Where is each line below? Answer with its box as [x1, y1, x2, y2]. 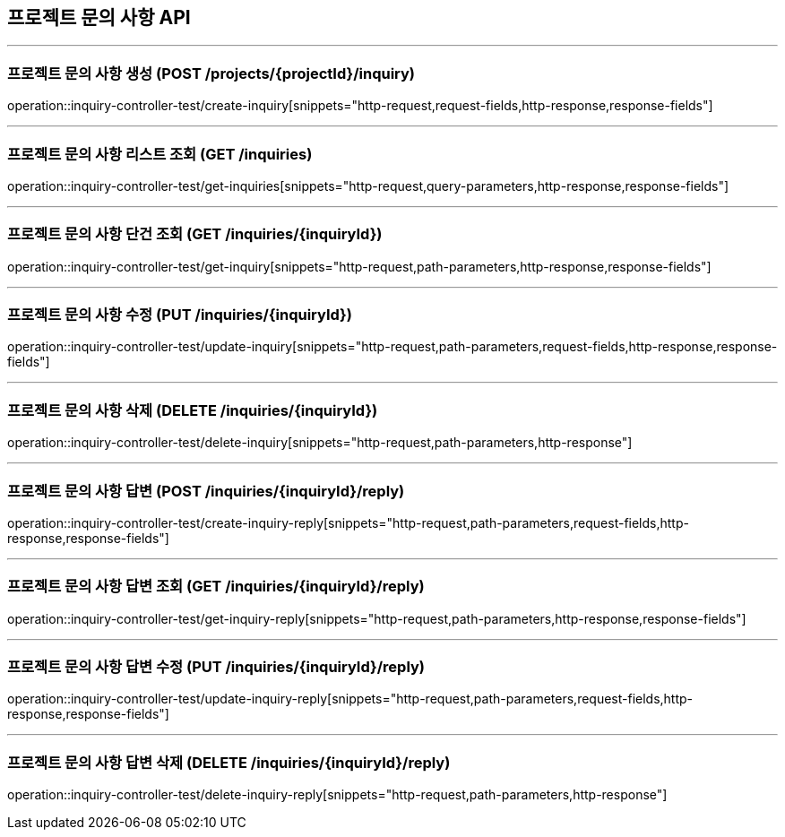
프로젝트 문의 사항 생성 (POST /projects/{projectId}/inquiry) [7, 64, 416, 82]
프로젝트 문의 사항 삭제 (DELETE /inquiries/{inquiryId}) [7, 401, 378, 419]
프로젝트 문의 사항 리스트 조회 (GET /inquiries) [7, 144, 313, 163]
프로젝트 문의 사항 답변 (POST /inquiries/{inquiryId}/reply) [7, 481, 405, 500]
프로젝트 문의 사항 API [7, 6, 191, 29]
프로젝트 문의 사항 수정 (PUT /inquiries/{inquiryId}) [7, 306, 352, 324]
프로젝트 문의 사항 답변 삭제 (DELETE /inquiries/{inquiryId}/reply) [7, 753, 451, 772]
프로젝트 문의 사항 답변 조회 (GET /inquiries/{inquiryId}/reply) [7, 577, 425, 596]
